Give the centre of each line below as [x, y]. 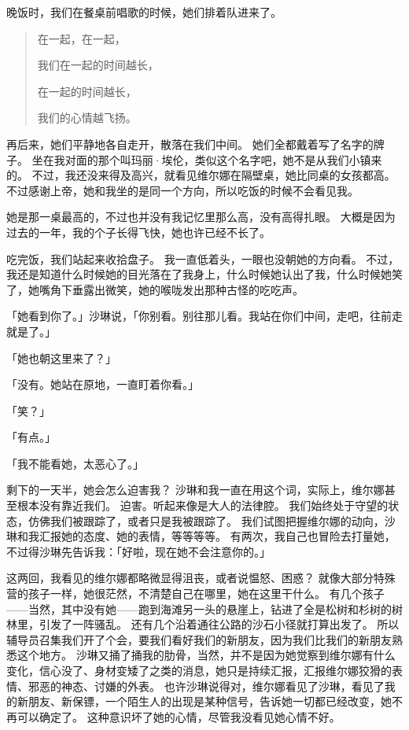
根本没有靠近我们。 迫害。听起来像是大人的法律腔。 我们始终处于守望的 [203, 505]
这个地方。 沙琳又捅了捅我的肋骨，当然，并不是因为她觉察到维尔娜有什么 [206, 655]
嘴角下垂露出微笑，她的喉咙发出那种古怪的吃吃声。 [171, 289]
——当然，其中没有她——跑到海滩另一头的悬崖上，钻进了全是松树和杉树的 [199, 608]
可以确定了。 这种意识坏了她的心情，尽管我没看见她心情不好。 [179, 716]
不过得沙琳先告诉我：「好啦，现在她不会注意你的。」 [138, 551]
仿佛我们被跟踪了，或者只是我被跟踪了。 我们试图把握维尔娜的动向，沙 [212, 520]
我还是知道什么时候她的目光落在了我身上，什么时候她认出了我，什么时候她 [199, 274]
